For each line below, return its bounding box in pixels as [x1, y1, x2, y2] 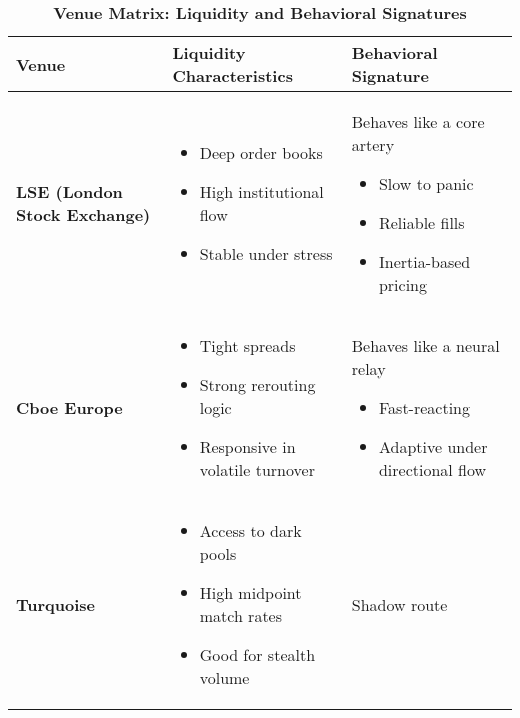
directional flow [378, 458, 487, 481]
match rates [199, 604, 283, 627]
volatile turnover [199, 458, 315, 481]
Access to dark [199, 519, 302, 542]
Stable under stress [199, 242, 333, 265]
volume [199, 666, 250, 689]
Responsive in [199, 435, 296, 458]
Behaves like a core [351, 110, 485, 133]
